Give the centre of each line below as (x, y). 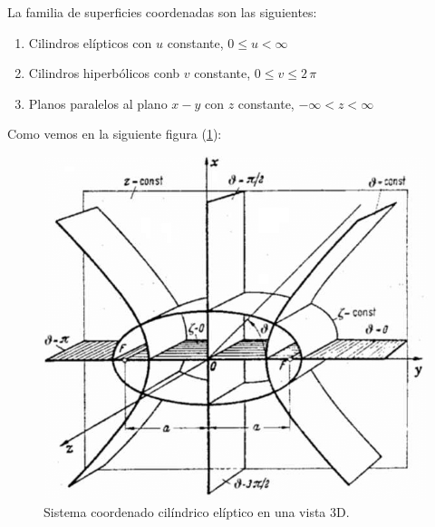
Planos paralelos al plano (98, 103)
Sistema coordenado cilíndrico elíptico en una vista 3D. (197, 512)
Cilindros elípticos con (90, 42)
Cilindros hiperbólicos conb (104, 73)
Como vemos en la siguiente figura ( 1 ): (115, 134)
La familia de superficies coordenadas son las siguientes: (162, 12)
